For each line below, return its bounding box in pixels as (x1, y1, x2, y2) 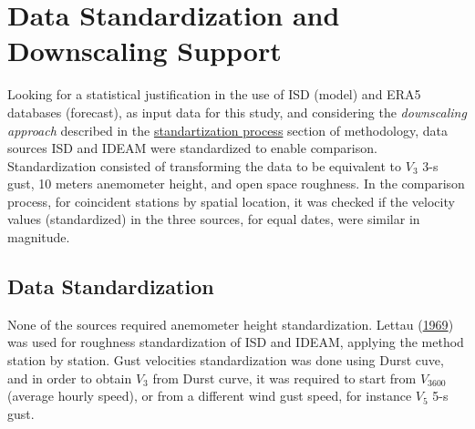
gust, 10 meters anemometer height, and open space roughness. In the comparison (7, 174, 465, 193)
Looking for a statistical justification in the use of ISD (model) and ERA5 (7, 85, 421, 104)
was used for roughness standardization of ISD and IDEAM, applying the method (7, 332, 464, 352)
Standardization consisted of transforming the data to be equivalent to (7, 156, 402, 175)
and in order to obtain (7, 368, 132, 387)
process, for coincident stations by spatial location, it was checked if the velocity (7, 191, 455, 210)
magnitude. (7, 228, 70, 247)
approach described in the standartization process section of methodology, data (7, 120, 448, 139)
